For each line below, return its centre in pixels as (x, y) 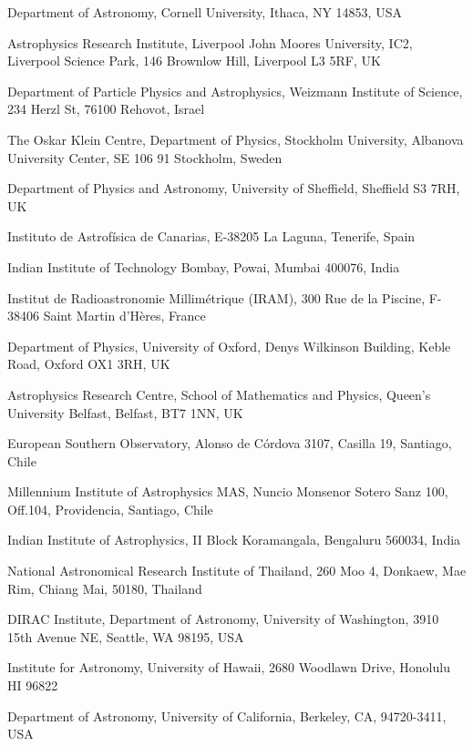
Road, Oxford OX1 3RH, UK (89, 364)
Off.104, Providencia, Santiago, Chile (110, 509)
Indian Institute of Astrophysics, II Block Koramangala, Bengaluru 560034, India (234, 540)
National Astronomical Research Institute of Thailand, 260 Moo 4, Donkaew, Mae (237, 571)
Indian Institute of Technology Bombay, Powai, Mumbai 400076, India (204, 266)
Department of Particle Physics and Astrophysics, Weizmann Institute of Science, (235, 91)
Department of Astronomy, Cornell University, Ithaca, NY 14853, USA (205, 12)
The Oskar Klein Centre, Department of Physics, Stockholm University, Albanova (236, 139)
